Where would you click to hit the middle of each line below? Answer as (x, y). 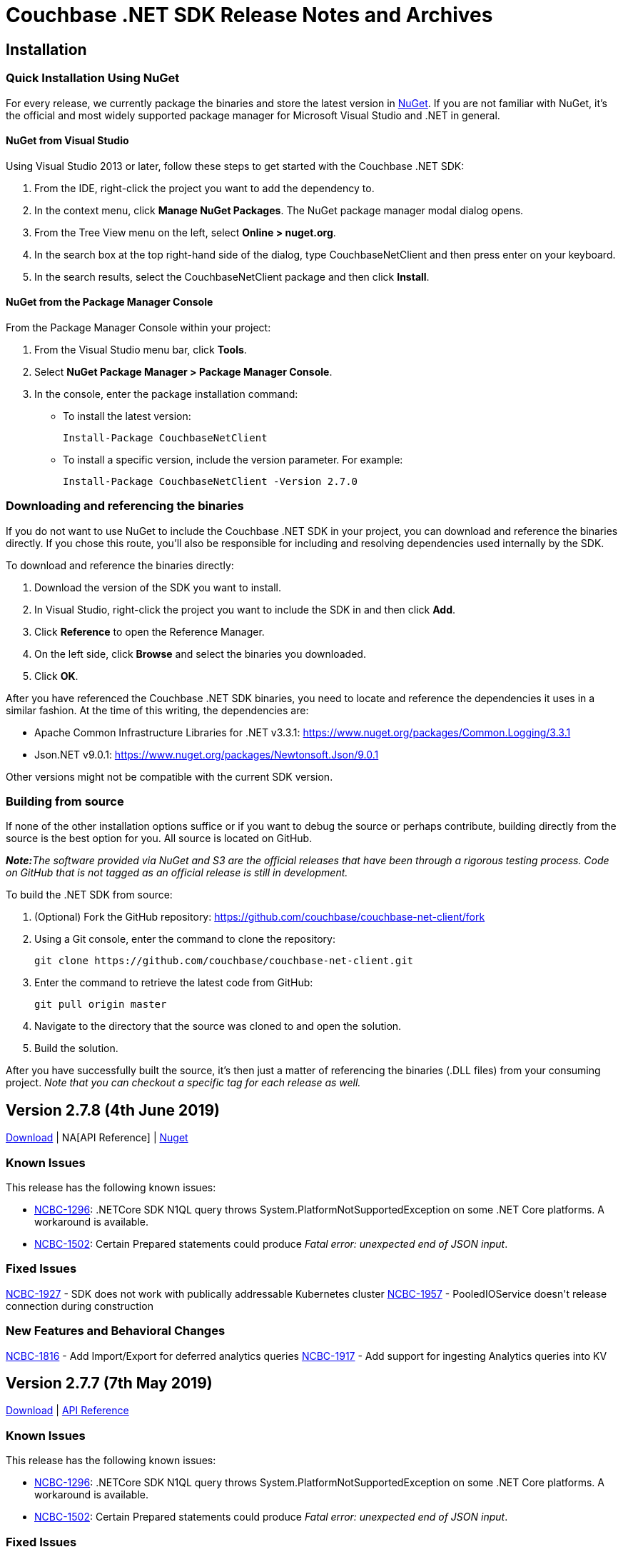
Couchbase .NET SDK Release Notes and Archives (249, 15)
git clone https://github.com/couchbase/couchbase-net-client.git (224, 961)
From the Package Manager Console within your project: (138, 327)
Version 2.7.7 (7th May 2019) (109, 1383)
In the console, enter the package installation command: (166, 394)
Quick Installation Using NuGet (93, 78)
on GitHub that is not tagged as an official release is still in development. (177, 873)
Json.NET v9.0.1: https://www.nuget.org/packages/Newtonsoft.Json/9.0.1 (207, 754)
